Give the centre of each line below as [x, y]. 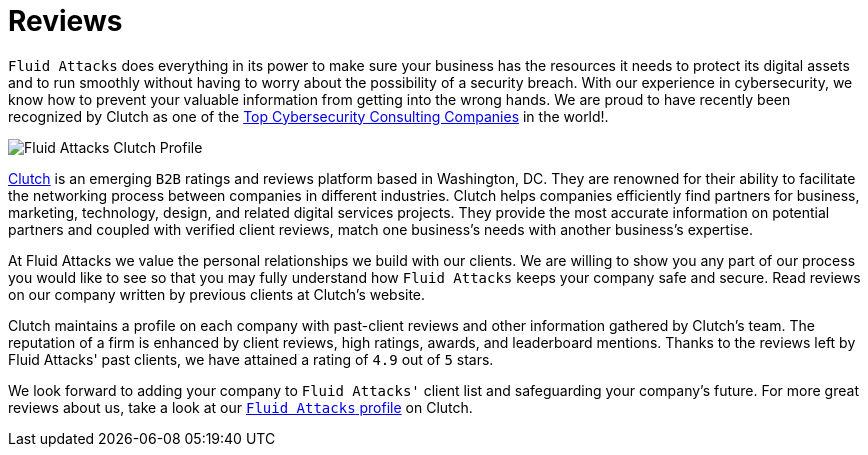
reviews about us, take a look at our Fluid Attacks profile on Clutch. [240, 407]
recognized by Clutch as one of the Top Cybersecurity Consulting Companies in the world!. [308, 116]
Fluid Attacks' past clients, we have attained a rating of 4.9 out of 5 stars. [251, 359]
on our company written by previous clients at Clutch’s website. [217, 294]
